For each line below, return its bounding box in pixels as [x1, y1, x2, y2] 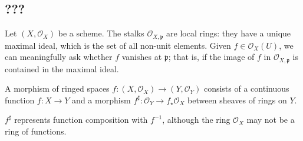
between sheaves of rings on [187, 93, 287, 106]
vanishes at [121, 51, 162, 63]
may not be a [246, 113, 295, 126]
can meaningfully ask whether [5, 51, 113, 63]
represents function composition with [14, 113, 148, 126]
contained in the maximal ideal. [5, 62, 119, 75]
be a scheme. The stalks [58, 27, 144, 39]
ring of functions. [5, 125, 67, 137]
